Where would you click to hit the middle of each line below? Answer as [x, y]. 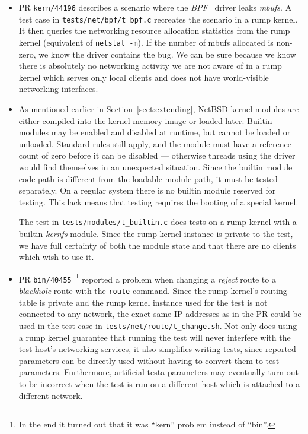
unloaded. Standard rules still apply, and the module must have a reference [155, 143]
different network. [51, 395]
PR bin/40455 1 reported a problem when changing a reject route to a [147, 278]
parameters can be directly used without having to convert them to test [149, 360]
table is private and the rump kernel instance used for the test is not [143, 302]
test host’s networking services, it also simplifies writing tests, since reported [157, 349]
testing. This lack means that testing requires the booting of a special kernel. [158, 202]
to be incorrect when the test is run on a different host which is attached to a [159, 383]
